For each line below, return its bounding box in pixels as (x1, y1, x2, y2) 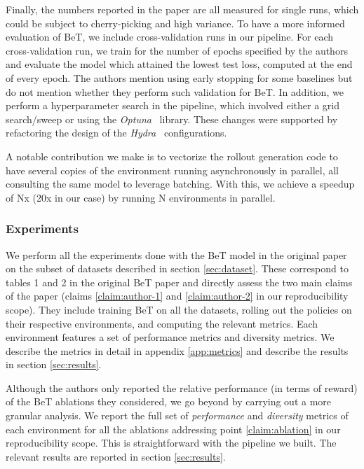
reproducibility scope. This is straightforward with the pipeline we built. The (6, 435, 337, 450)
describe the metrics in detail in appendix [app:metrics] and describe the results (6, 343, 349, 358)
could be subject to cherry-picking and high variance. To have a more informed (6, 15, 345, 30)
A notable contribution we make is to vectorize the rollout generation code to (6, 148, 338, 163)
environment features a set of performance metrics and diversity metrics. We (6, 330, 335, 344)
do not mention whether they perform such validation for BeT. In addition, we (6, 84, 344, 99)
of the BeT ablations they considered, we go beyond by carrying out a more (6, 394, 332, 409)
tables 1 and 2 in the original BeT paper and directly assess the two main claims (6, 274, 353, 289)
